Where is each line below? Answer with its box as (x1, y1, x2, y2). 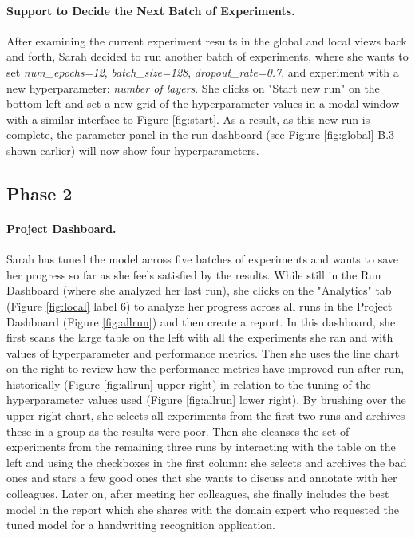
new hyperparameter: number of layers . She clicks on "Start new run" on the (6, 79, 380, 96)
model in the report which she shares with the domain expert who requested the (6, 500, 400, 517)
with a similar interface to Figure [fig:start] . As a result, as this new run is (6, 110, 370, 127)
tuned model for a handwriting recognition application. (6, 516, 275, 533)
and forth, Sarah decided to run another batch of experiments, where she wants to (6, 48, 409, 65)
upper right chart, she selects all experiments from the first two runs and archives (6, 407, 405, 424)
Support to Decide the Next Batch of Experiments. (6, 2, 295, 18)
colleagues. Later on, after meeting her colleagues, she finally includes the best (6, 485, 389, 502)
